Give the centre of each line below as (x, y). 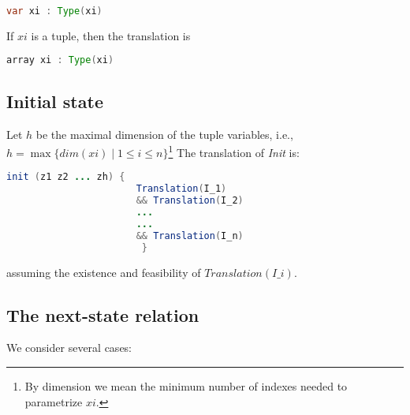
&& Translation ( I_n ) (190, 236)
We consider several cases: (69, 348)
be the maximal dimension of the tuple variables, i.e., (164, 134)
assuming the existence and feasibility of (104, 272)
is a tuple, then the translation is (111, 35)
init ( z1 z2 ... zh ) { (66, 177)
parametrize (54, 401)
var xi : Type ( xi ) (54, 11)
